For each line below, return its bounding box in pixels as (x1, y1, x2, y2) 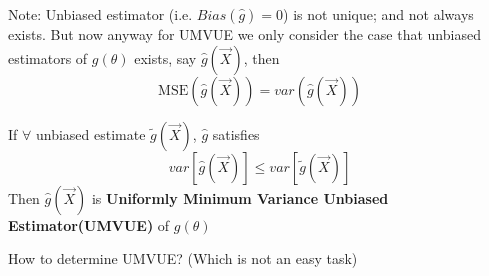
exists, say (134, 47, 197, 68)
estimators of (8, 47, 88, 68)
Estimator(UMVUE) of (8, 214, 170, 235)
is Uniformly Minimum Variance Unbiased (91, 187, 389, 208)
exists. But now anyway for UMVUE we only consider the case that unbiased (8, 24, 481, 44)
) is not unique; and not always (283, 4, 474, 24)
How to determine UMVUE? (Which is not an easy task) (8, 248, 358, 269)
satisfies (212, 123, 260, 144)
